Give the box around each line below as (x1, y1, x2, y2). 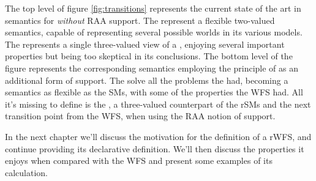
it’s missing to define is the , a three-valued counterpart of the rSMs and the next (5, 97, 311, 110)
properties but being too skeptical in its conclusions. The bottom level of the (5, 50, 293, 62)
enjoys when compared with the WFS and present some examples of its (5, 154, 273, 167)
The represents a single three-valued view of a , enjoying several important (5, 37, 285, 50)
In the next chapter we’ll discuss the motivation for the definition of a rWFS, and (5, 130, 312, 142)
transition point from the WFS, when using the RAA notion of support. (5, 109, 276, 122)
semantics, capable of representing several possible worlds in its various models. (5, 26, 303, 39)
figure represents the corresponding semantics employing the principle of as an (5, 61, 299, 74)
